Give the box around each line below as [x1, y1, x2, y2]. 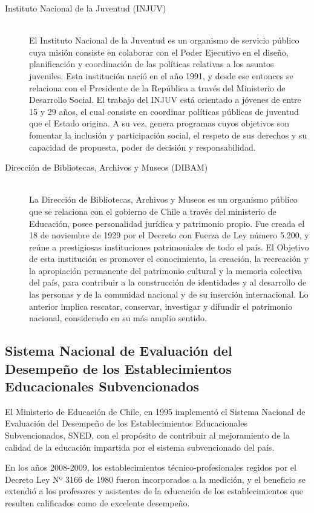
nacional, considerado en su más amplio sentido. [29, 312, 207, 324]
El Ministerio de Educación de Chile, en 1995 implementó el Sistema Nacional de [5, 405, 306, 417]
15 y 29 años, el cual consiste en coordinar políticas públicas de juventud [29, 105, 299, 117]
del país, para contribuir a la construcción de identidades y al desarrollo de [29, 276, 307, 289]
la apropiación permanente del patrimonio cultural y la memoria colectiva [29, 264, 303, 276]
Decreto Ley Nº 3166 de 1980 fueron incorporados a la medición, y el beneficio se [5, 472, 306, 485]
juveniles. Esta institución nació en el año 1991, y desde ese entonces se [29, 69, 293, 82]
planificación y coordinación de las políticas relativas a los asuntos [29, 57, 274, 70]
